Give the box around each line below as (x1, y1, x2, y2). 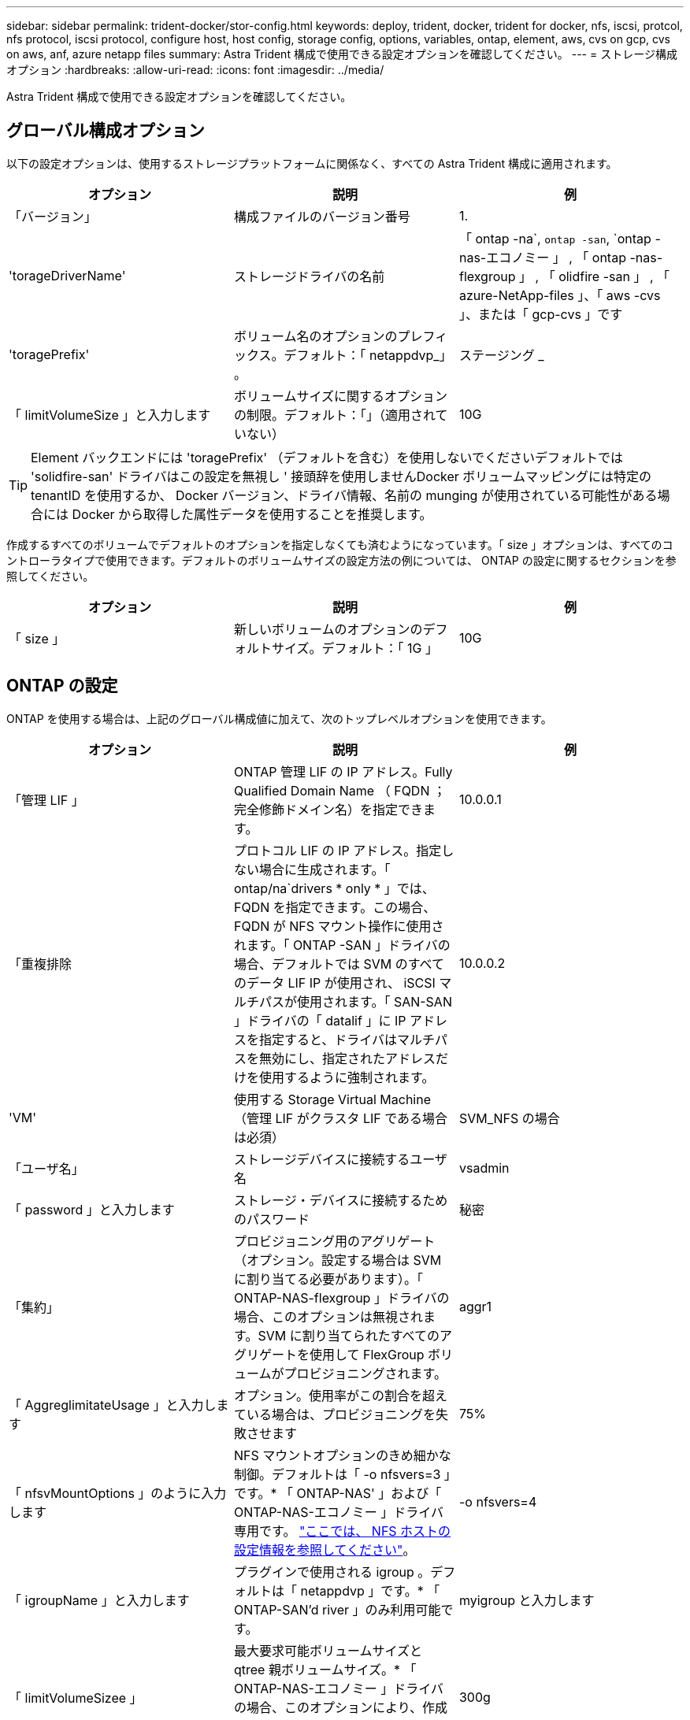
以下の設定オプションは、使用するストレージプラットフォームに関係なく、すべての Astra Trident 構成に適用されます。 (6, 156, 618, 170)
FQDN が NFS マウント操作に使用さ (233, 917, 444, 934)
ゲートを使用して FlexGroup (258, 1346, 425, 1362)
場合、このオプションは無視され (233, 1308, 423, 1325)
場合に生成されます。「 (258, 861, 391, 877)
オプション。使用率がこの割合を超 (233, 1387, 436, 1403)
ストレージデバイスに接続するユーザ (233, 1151, 447, 1167)
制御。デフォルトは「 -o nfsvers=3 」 (233, 1466, 451, 1482)
